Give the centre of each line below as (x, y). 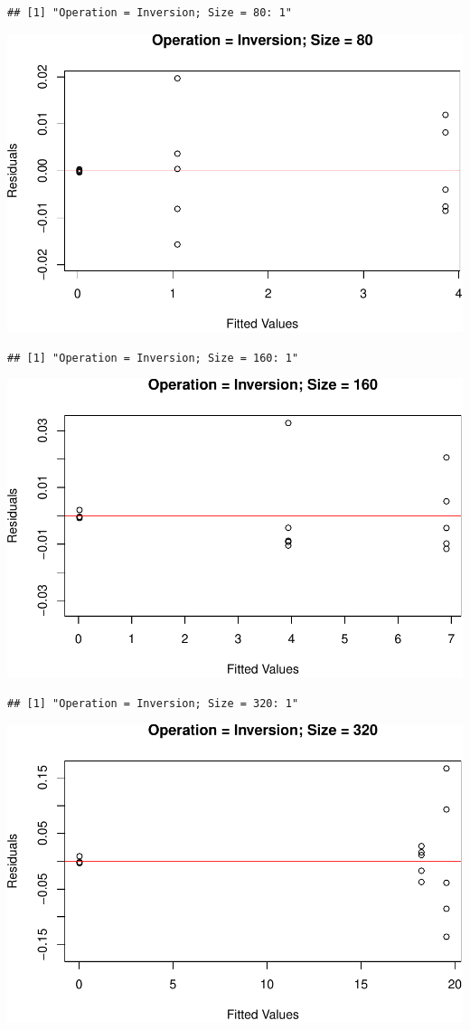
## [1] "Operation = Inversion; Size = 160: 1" (153, 358)
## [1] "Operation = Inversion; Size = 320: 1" (153, 703)
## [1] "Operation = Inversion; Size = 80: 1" (150, 13)
